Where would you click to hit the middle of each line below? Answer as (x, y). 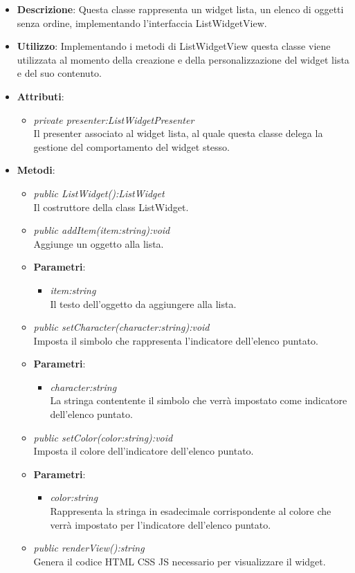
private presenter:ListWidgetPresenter (114, 119)
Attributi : (40, 96)
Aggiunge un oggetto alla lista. (99, 243)
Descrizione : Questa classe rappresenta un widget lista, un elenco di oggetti (180, 9)
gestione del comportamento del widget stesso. (132, 146)
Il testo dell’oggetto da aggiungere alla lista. (143, 303)
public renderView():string (89, 548)
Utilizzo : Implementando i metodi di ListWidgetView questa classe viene (174, 46)
